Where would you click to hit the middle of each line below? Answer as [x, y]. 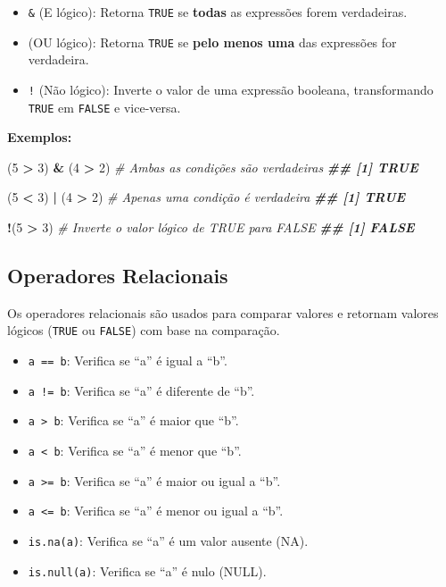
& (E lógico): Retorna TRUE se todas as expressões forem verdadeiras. [218, 12]
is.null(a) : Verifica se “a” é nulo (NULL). [147, 570]
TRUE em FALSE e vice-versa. [104, 107]
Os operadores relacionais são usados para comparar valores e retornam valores [223, 312]
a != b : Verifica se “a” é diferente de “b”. [141, 390]
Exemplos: [40, 137]
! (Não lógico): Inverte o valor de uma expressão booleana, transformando [231, 89]
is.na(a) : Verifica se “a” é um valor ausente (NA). [168, 540]
